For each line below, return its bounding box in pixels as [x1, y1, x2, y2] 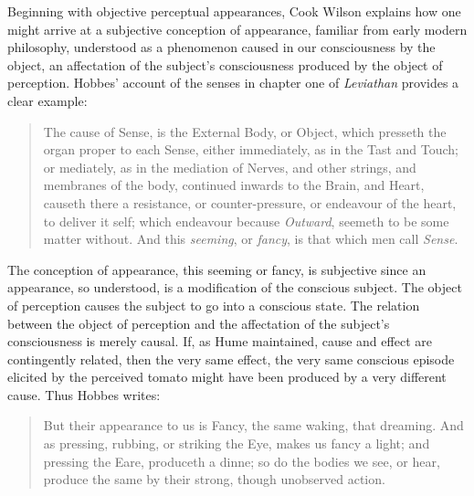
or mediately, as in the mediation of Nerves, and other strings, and [43, 157, 416, 176]
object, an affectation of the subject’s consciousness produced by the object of [7, 55, 443, 74]
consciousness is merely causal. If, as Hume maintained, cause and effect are [7, 332, 432, 351]
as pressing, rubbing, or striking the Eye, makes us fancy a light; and [43, 434, 430, 453]
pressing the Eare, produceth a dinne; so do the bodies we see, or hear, [43, 451, 440, 470]
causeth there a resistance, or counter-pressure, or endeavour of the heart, [43, 193, 457, 212]
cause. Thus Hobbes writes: [7, 385, 161, 404]
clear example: [7, 90, 88, 110]
